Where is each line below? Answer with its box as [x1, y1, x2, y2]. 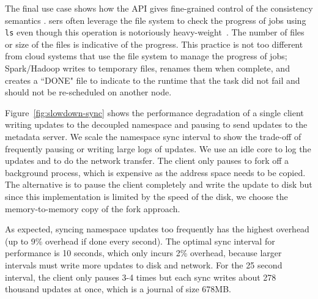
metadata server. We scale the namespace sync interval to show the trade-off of [5, 130, 301, 142]
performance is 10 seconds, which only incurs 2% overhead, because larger [5, 246, 282, 259]
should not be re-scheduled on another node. [5, 86, 172, 98]
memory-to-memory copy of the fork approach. [5, 202, 180, 215]
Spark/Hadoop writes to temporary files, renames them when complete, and [5, 62, 290, 75]
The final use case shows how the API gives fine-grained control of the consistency [5, 2, 313, 14]
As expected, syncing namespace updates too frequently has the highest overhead [5, 223, 309, 235]
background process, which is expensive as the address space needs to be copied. [5, 166, 306, 179]
